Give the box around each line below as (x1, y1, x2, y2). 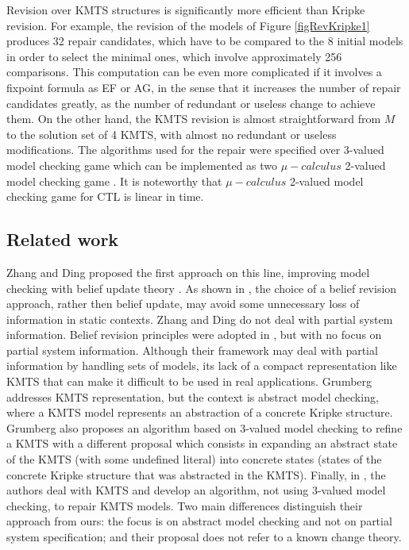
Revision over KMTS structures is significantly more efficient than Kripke (6, 2, 365, 17)
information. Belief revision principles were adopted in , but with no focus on (6, 326, 382, 343)
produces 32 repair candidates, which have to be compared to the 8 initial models (6, 33, 403, 49)
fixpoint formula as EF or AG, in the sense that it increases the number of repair (6, 79, 401, 95)
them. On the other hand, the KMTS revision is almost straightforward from (6, 110, 381, 127)
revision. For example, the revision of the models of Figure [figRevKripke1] (6, 17, 370, 33)
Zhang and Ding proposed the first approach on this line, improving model (6, 263, 370, 280)
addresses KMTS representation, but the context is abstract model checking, (6, 388, 379, 405)
